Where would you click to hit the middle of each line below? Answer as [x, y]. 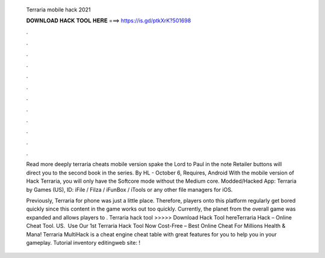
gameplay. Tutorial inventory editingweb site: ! [83, 242]
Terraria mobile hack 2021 [58, 10]
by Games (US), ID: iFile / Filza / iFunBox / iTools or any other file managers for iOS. [129, 189]
